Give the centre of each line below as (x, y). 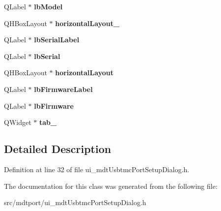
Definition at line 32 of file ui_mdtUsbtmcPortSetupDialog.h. (97, 169)
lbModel (48, 6)
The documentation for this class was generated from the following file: (111, 186)
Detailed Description (58, 149)
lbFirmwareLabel (63, 89)
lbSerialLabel (57, 40)
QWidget (18, 122)
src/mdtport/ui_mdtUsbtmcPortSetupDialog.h (75, 202)
